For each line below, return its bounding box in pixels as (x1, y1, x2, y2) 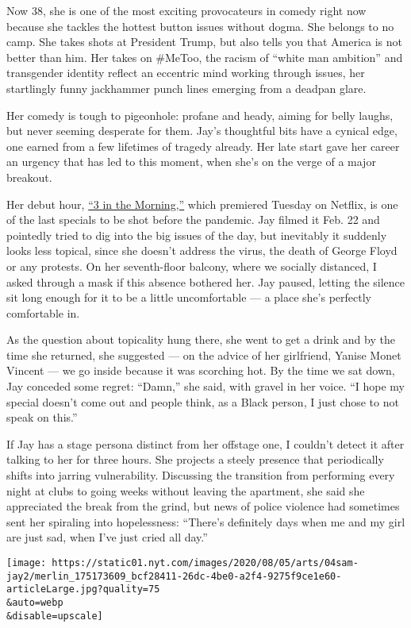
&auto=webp (6, 596, 63, 608)
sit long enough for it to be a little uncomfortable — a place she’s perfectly (6, 289, 372, 306)
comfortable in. (6, 304, 80, 321)
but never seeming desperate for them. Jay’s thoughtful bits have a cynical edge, (6, 122, 398, 139)
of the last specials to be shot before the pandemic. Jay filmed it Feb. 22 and (6, 211, 380, 228)
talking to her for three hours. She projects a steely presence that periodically (6, 451, 384, 468)
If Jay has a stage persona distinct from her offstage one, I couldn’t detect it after (6, 435, 405, 452)
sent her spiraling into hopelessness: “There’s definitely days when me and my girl (6, 513, 405, 530)
